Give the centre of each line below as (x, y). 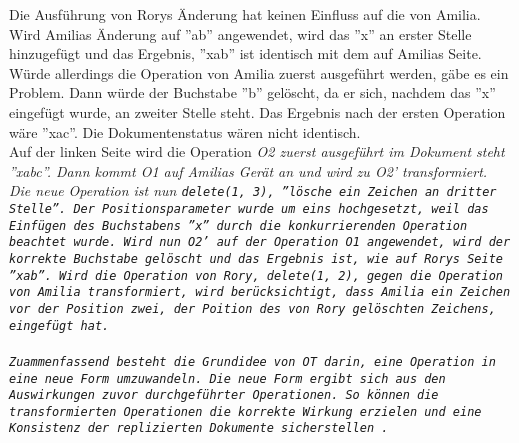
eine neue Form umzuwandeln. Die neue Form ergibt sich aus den (227, 378)
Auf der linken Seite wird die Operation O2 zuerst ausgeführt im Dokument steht (257, 151)
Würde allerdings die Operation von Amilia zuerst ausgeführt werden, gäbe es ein (259, 72)
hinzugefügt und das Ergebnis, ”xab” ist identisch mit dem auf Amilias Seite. (245, 53)
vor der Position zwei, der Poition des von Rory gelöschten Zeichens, (252, 308)
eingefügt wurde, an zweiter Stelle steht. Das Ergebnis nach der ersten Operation (257, 111)
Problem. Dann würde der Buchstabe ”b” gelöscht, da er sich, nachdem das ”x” (252, 92)
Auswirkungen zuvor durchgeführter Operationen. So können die (224, 395)
